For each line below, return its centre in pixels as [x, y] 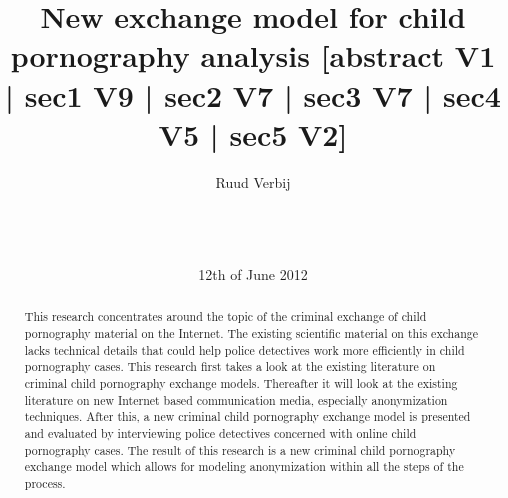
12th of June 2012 [253, 274]
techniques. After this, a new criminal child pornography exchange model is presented [247, 416]
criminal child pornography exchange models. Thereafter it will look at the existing [241, 383]
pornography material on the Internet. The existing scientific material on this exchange [251, 333]
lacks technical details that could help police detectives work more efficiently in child [244, 349]
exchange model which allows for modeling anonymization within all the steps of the [244, 466]
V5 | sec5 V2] [253, 133]
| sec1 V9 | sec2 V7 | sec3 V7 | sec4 [253, 94]
